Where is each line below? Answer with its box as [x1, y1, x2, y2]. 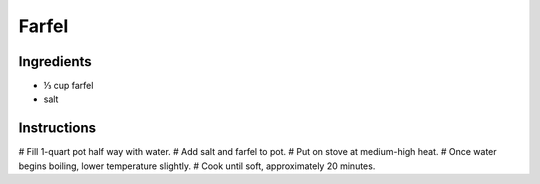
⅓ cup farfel [43, 80, 94, 92]
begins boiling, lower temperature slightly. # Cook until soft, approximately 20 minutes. [18, 160, 376, 172]
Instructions [18, 120, 97, 137]
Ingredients [18, 53, 92, 70]
